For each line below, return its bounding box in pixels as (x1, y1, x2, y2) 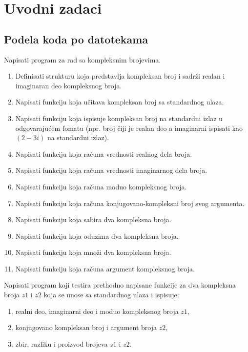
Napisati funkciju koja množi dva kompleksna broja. (15, 247, 171, 257)
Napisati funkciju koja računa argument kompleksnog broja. (15, 263, 195, 273)
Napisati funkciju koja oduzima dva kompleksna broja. (15, 230, 179, 241)
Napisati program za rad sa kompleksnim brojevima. (4, 54, 161, 64)
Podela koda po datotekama (4, 31, 148, 46)
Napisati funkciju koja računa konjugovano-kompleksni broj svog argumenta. (15, 198, 245, 208)
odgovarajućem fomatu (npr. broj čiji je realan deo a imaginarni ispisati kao (15, 123, 243, 133)
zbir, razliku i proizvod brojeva (15, 338, 108, 349)
